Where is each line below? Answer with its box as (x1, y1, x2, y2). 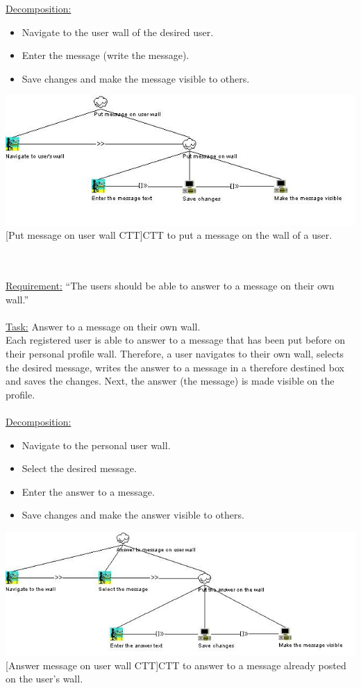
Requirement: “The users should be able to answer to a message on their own (6, 278, 335, 293)
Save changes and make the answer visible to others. (22, 507, 244, 522)
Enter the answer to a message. (22, 484, 155, 498)
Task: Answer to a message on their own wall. (6, 319, 201, 333)
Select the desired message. (22, 461, 137, 476)
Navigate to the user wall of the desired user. (22, 24, 214, 39)
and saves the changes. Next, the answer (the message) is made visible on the (6, 374, 335, 388)
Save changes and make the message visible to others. (22, 71, 250, 85)
